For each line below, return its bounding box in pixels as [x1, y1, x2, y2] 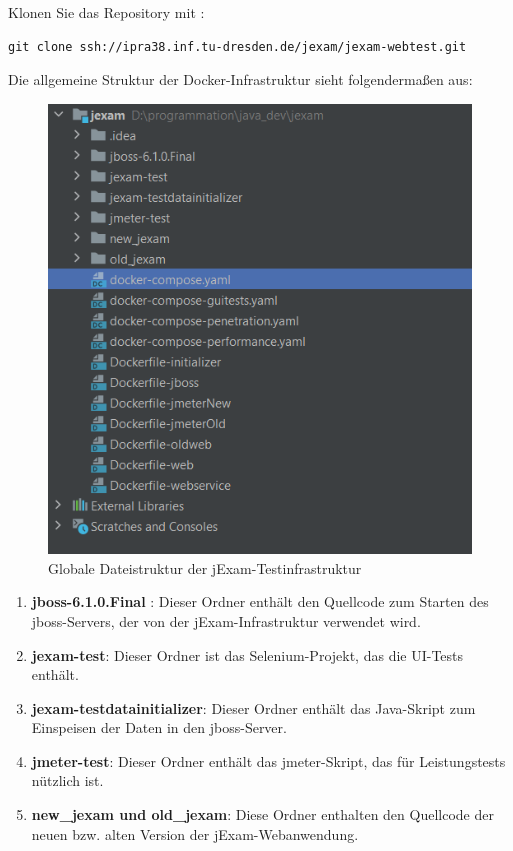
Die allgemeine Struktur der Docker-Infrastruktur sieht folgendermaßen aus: [8, 69, 473, 90]
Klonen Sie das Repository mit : [8, 2, 205, 22]
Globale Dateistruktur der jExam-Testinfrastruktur [48, 557, 362, 578]
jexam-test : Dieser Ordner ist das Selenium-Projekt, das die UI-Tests [31, 644, 464, 665]
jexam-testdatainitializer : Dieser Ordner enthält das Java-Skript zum [31, 697, 476, 718]
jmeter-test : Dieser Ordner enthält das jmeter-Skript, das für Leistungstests [31, 750, 506, 771]
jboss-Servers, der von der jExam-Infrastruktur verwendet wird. [31, 610, 421, 631]
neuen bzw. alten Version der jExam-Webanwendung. [31, 823, 359, 844]
